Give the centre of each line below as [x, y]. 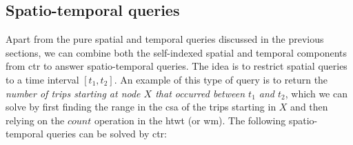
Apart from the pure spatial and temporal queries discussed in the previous [165, 39]
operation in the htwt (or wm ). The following [190, 120]
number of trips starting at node [73, 93]
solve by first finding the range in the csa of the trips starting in [141, 107]
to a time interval [42, 79]
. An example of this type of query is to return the [221, 79]
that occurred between [200, 93]
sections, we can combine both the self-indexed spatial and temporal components [176, 52]
